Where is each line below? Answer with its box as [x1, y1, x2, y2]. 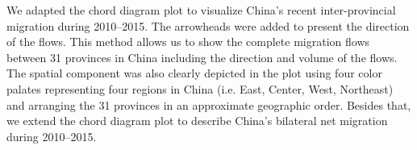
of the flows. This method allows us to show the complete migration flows [6, 33, 370, 50]
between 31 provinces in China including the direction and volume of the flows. [6, 48, 398, 65]
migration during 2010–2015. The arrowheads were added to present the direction [6, 17, 410, 34]
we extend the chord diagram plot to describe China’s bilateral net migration [6, 112, 388, 129]
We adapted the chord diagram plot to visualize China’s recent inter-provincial [6, 2, 396, 18]
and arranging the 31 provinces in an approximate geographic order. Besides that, [6, 96, 411, 113]
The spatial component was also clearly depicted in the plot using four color [6, 65, 382, 81]
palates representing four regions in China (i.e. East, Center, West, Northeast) [6, 80, 394, 97]
